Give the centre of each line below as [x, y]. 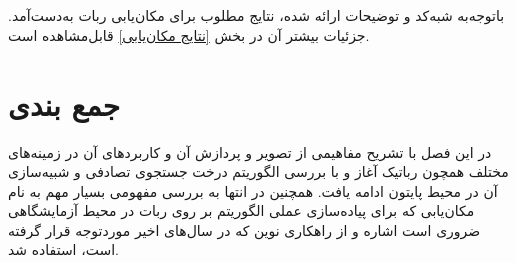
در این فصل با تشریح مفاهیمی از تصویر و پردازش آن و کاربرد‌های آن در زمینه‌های [250, 151]
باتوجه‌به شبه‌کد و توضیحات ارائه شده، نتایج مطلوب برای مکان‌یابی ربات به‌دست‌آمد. [256, 15]
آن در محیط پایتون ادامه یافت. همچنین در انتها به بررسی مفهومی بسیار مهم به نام [253, 190]
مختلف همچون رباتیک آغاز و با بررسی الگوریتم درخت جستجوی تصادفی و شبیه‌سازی [258, 171]
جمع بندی [64, 103]
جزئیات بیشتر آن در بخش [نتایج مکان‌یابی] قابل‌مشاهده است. [189, 34]
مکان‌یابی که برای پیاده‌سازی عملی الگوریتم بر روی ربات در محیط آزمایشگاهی [241, 210]
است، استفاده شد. [63, 249]
